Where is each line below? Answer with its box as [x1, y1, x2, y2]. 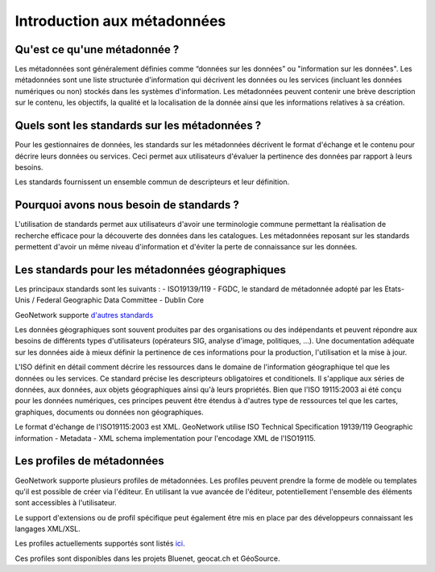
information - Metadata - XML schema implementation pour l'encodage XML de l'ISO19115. [14, 433, 316, 442]
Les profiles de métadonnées [14, 455, 164, 468]
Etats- [383, 284, 405, 294]
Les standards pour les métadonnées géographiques [14, 262, 286, 277]
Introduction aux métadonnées [14, 12, 226, 30]
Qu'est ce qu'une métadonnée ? [14, 43, 180, 56]
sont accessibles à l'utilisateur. [14, 498, 117, 508]
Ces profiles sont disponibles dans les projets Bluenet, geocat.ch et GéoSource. [14, 553, 280, 563]
